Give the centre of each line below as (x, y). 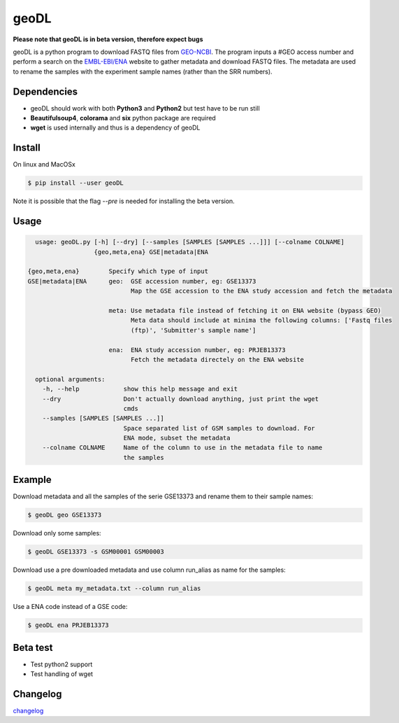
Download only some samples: (57, 533)
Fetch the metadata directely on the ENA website (217, 359)
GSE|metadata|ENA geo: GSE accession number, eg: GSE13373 (142, 281)
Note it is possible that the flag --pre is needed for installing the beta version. (124, 201)
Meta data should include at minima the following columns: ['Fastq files (261, 321)
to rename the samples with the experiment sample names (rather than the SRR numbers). (143, 71)
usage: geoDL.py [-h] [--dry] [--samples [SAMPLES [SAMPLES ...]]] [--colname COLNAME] (190, 242)
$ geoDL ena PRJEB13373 (68, 625)
